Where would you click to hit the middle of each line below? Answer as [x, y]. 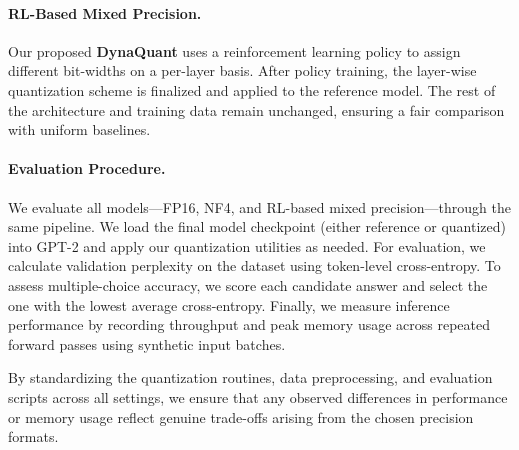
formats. [33, 436]
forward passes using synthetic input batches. [147, 343]
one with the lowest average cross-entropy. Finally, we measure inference [229, 304]
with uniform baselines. [79, 129]
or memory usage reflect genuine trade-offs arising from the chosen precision [241, 416]
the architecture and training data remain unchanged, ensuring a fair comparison [256, 109]
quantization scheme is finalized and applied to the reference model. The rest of [252, 89]
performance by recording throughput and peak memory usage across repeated [249, 324]
